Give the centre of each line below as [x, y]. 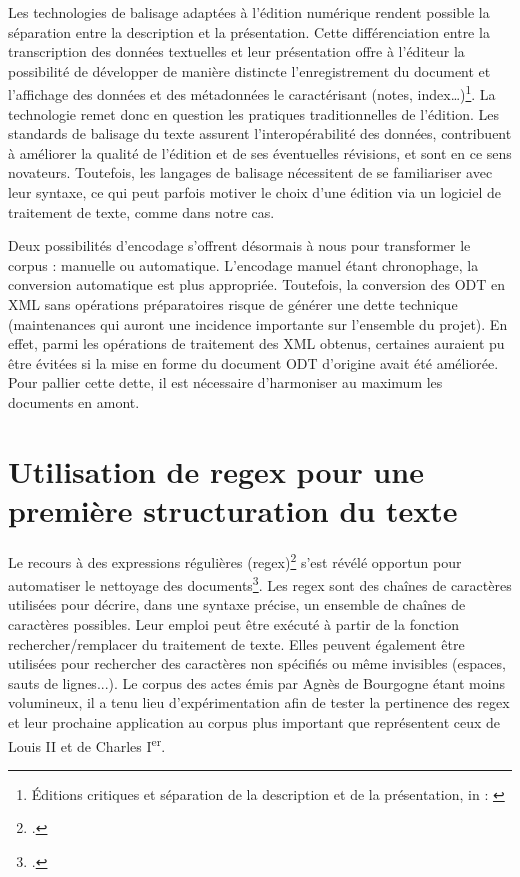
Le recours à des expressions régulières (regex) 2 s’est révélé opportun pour [235, 560]
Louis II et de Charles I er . [87, 744]
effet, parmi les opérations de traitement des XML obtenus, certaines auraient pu [256, 343]
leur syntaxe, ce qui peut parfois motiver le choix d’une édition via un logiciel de [255, 192]
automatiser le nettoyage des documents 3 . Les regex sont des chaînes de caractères [260, 583]
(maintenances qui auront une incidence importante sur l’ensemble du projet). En [258, 323]
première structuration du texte [233, 509]
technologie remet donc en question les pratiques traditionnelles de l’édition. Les [254, 113]
